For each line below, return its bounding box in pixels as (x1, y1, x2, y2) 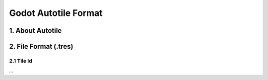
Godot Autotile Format (9, 7, 103, 18)
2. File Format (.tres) (9, 42, 73, 51)
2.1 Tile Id (9, 57, 32, 64)
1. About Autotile (9, 26, 62, 35)
